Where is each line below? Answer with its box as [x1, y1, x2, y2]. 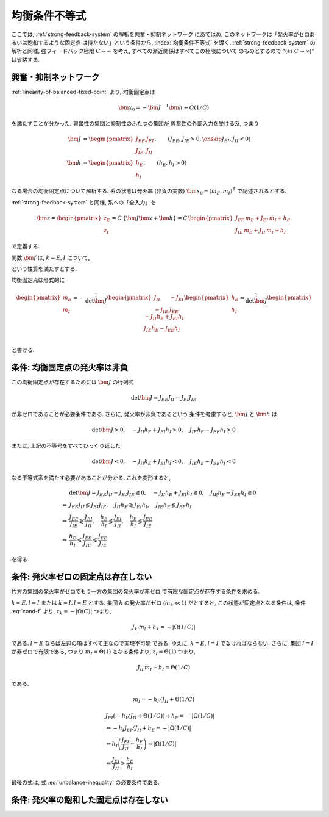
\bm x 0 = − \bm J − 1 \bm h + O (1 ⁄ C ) [118, 103, 210, 112]
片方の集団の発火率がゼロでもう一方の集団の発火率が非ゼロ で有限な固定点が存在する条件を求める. [11, 588, 260, 595]
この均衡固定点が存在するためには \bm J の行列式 [11, 378, 134, 386]
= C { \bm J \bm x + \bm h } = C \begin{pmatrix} [111, 214, 233, 221]
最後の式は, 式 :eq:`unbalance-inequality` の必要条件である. [11, 779, 160, 786]
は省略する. [11, 56, 40, 63]
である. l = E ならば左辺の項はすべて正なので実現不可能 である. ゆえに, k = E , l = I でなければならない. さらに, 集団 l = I [11, 639, 314, 647]
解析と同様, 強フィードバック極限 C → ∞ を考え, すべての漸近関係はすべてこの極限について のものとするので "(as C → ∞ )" [11, 48, 314, 55]
